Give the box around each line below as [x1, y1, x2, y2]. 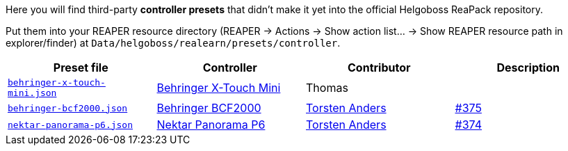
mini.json [8, 88, 57, 98]
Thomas [306, 81, 348, 95]
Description [496, 61, 560, 74]
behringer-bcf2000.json [8, 102, 128, 113]
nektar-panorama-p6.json [8, 119, 133, 130]
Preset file [53, 61, 108, 74]
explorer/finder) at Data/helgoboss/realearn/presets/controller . [6, 37, 341, 49]
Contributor [348, 61, 411, 74]
